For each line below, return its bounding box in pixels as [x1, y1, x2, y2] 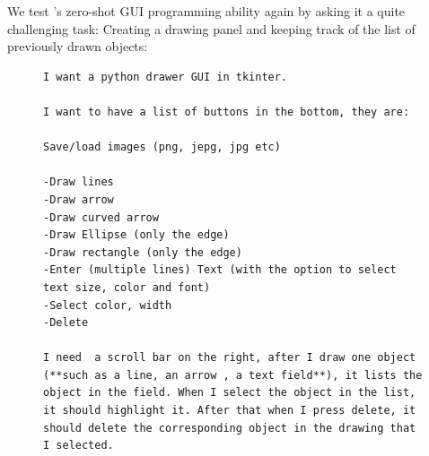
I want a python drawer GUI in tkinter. [43, 70, 288, 83]
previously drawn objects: [7, 37, 148, 56]
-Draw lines [43, 176, 114, 189]
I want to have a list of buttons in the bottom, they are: [43, 105, 410, 118]
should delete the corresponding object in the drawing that [43, 421, 416, 434]
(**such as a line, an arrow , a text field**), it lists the [43, 368, 423, 382]
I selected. [43, 439, 114, 452]
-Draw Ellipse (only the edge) [43, 228, 230, 242]
